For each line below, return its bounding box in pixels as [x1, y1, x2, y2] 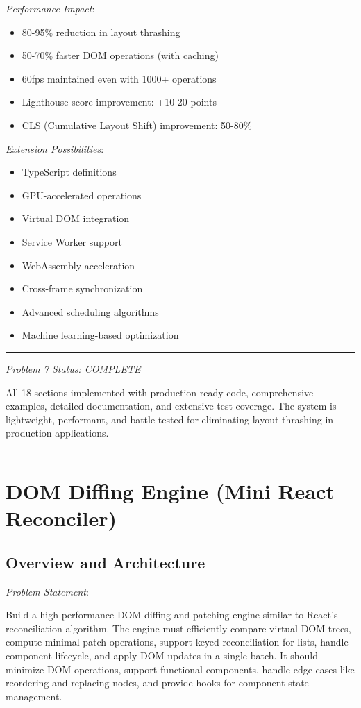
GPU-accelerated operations [22, 187, 142, 202]
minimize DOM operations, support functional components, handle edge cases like [6, 661, 355, 676]
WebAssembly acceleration [22, 258, 135, 272]
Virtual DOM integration [22, 211, 130, 226]
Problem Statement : [6, 584, 89, 598]
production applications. [6, 425, 109, 440]
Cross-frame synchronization [22, 281, 143, 296]
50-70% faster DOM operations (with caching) [22, 48, 219, 62]
